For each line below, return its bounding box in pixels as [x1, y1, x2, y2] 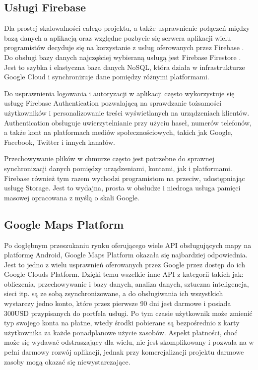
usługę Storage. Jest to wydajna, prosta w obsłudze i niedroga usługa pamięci [4, 183, 241, 193]
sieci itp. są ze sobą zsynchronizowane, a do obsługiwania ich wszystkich [4, 288, 223, 299]
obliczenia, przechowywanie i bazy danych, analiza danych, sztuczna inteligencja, [4, 278, 249, 289]
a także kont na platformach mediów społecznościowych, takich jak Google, [4, 127, 233, 137]
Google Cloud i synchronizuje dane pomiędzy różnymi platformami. [4, 71, 209, 82]
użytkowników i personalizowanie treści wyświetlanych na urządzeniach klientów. [4, 107, 250, 118]
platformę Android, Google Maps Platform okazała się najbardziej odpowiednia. [4, 249, 248, 260]
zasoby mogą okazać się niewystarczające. [4, 356, 130, 367]
